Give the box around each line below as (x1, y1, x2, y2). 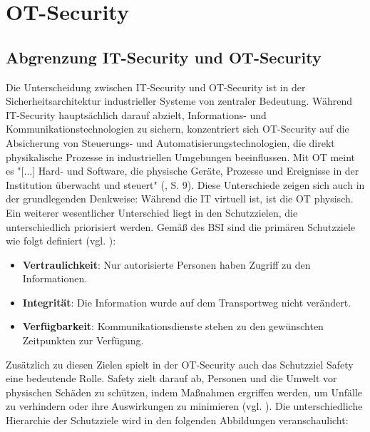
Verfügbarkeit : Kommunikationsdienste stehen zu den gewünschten (22, 319, 324, 334)
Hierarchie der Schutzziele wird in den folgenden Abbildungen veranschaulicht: (6, 413, 349, 428)
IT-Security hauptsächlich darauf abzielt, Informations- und (6, 107, 267, 122)
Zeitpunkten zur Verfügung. (22, 333, 144, 348)
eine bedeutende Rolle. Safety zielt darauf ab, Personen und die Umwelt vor (6, 371, 337, 386)
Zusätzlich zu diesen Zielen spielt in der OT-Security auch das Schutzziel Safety (6, 356, 354, 371)
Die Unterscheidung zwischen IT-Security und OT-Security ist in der (6, 79, 306, 94)
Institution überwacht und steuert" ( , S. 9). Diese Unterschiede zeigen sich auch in (6, 177, 365, 192)
